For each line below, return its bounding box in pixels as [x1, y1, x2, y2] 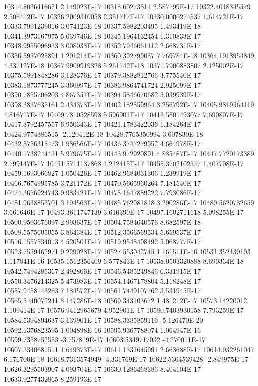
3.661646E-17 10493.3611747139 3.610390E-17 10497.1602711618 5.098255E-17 [4, 207, 244, 217]
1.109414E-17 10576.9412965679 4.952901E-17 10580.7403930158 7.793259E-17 [4, 305, 244, 315]
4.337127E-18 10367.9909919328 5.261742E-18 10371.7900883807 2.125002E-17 [4, 60, 244, 70]
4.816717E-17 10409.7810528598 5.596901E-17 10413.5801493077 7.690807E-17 [4, 109, 244, 119]
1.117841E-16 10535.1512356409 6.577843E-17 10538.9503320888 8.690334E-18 [4, 256, 244, 266]
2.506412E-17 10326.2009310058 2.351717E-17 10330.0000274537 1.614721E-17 [4, 11, 244, 21]
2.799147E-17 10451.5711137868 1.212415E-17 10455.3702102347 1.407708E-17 [4, 158, 244, 168]
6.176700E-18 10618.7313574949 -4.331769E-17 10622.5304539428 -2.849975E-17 [4, 354, 249, 364]
